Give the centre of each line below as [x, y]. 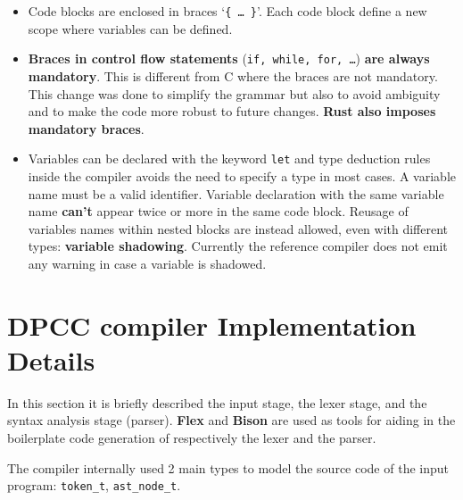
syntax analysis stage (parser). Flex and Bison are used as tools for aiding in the [231, 420]
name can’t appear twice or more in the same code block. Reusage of [218, 211]
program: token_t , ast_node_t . [94, 485]
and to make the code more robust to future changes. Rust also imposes [232, 111]
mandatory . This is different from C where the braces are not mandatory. [233, 75]
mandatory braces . [86, 128]
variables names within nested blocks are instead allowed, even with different [238, 228]
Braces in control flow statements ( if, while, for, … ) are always [229, 58]
